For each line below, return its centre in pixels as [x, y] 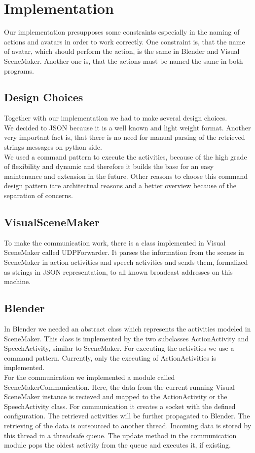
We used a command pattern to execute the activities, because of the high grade [126, 156]
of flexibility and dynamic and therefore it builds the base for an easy [109, 166]
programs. [19, 70]
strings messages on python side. [53, 147]
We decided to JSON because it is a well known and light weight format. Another [127, 127]
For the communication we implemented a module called [90, 377]
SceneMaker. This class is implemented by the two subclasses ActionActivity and [127, 338]
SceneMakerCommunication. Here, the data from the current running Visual [119, 387]
